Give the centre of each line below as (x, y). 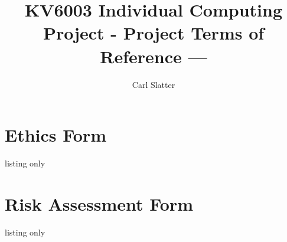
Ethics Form (56, 135)
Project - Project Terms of (154, 33)
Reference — (154, 56)
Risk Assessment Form (99, 203)
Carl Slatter (154, 84)
